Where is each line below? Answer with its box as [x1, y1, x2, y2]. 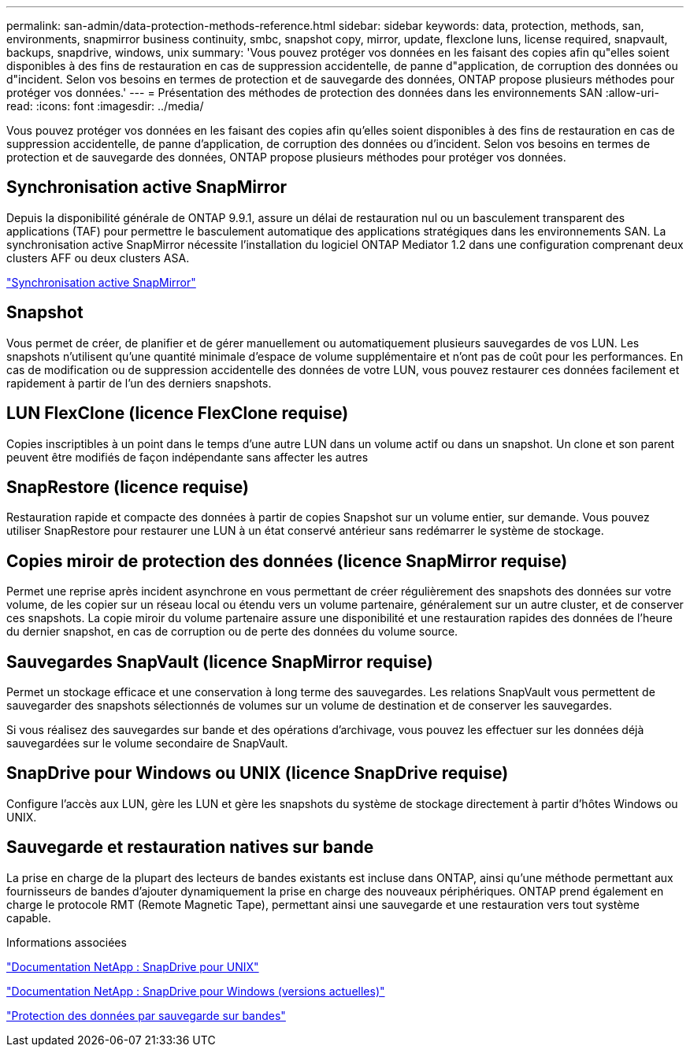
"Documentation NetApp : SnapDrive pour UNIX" [6, 959, 259, 973]
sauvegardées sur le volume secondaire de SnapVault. [6, 736, 288, 751]
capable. [6, 910, 51, 925]
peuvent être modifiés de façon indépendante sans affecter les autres [6, 450, 369, 464]
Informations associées [6, 935, 127, 949]
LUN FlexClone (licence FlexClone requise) [6, 403, 349, 424]
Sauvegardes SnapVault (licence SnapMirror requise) [6, 651, 433, 672]
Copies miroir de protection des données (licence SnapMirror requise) [6, 551, 568, 571]
